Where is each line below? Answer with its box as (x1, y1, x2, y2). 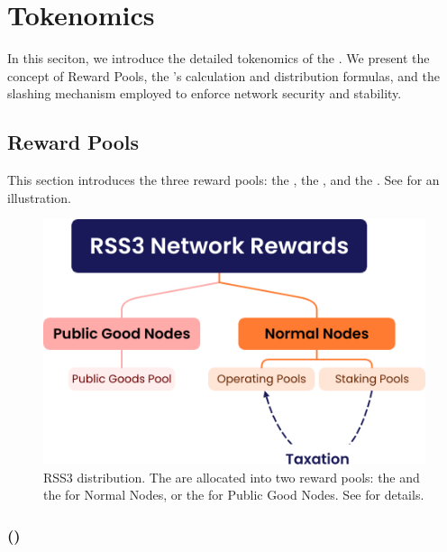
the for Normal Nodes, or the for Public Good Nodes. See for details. (43, 485, 424, 504)
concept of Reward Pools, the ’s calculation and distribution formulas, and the (7, 66, 440, 85)
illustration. (7, 188, 71, 207)
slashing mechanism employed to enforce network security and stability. (7, 84, 402, 103)
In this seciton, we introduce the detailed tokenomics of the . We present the (7, 49, 430, 68)
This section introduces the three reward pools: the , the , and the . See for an (7, 170, 440, 189)
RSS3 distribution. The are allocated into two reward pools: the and (43, 467, 420, 486)
